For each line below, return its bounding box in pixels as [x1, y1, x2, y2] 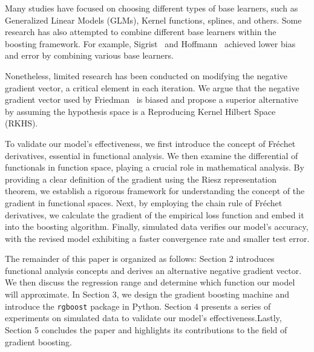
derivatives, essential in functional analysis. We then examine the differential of [5, 149, 298, 161]
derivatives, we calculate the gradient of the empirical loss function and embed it [5, 208, 304, 221]
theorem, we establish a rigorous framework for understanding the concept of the [5, 184, 305, 197]
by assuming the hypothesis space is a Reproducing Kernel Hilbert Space [5, 105, 276, 117]
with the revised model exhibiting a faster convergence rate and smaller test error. [5, 232, 310, 244]
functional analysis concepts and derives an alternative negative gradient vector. [5, 264, 302, 276]
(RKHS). [5, 117, 38, 129]
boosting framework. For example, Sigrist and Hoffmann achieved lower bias [5, 37, 296, 50]
